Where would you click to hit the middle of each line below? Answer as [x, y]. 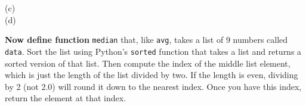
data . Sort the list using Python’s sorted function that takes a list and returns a [153, 51]
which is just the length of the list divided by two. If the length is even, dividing [152, 75]
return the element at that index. [66, 98]
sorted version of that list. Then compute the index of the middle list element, [148, 63]
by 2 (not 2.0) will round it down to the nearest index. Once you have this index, [153, 86]
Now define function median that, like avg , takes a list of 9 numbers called [146, 40]
